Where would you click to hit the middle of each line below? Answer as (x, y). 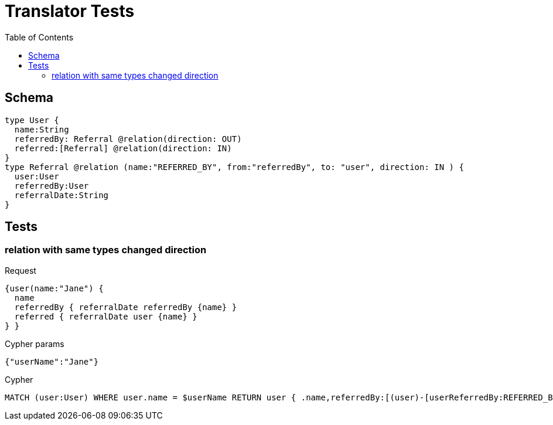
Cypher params (35, 344)
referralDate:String (62, 195)
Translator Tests (70, 11)
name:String (42, 129)
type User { (32, 120)
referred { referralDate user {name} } (106, 316)
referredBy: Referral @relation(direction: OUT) (128, 139)
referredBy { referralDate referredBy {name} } (126, 307)
